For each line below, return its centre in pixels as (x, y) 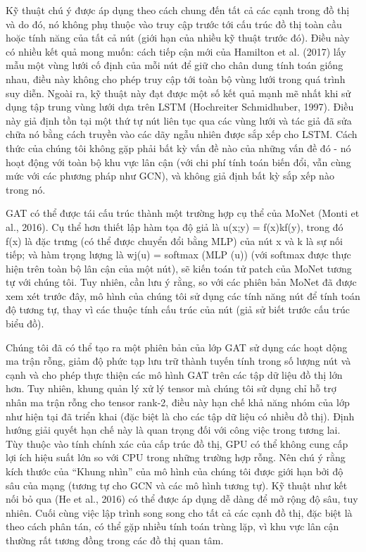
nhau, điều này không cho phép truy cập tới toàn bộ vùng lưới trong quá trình (176, 79)
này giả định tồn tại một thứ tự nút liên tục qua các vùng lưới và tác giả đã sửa (179, 120)
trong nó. (26, 189)
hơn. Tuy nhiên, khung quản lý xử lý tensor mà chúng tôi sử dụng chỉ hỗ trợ (171, 388)
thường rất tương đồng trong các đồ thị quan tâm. (115, 540)
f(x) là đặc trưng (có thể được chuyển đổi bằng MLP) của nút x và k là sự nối (174, 240)
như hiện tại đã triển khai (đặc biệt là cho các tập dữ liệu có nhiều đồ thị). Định (180, 416)
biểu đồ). (25, 324)
